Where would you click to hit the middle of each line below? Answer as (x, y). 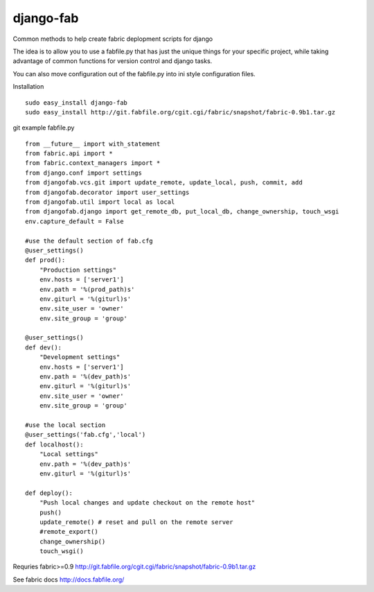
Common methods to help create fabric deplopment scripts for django (113, 39)
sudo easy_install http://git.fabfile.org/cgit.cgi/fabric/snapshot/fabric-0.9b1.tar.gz (180, 112)
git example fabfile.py (44, 128)
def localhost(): (54, 444)
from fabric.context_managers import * (93, 163)
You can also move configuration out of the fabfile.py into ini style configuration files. (134, 73)
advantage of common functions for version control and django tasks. (113, 61)
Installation (28, 87)
